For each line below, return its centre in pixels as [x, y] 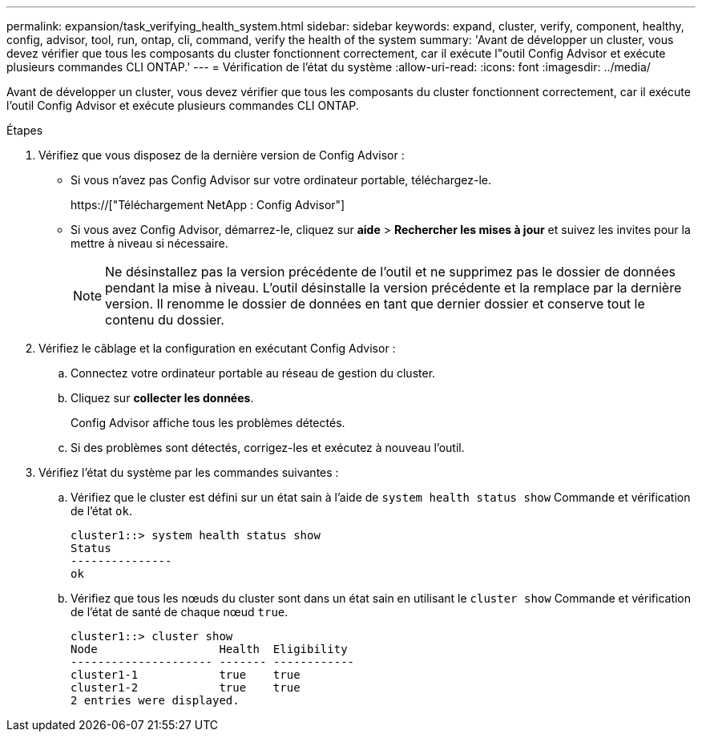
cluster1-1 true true [186, 675]
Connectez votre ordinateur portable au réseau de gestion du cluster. [253, 373]
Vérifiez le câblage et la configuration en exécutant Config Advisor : [217, 348]
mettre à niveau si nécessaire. [149, 243]
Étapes [25, 130]
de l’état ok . [101, 511]
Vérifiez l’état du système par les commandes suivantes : [189, 472]
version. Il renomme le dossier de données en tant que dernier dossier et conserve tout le [375, 304]
